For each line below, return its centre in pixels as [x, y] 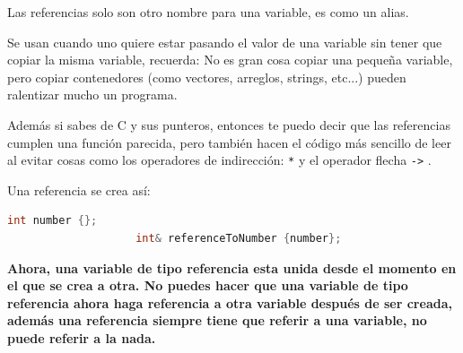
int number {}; [52, 221]
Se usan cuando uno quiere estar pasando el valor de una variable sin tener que [225, 42]
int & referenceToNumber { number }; [239, 238]
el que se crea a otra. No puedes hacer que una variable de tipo [208, 285]
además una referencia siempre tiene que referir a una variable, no [217, 320]
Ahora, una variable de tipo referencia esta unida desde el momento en [232, 267]
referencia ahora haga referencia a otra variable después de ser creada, [230, 302]
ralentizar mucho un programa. [92, 95]
